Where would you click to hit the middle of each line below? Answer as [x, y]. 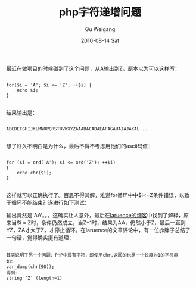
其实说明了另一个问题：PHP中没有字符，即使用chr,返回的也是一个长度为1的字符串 [92, 255]
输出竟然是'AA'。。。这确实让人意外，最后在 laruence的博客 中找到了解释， [95, 215]
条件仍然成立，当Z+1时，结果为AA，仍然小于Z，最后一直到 [113, 222]
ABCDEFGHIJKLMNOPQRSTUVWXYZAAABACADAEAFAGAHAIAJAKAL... [77, 129]
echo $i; [28, 90]
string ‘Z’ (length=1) [34, 278]
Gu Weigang [100, 29]
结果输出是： [22, 112]
